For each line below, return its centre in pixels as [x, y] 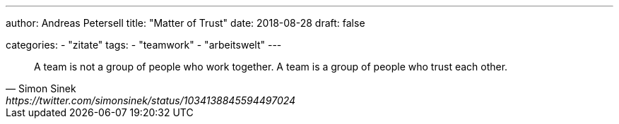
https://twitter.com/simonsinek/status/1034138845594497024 [151, 100]
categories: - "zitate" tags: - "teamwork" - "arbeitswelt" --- [144, 45]
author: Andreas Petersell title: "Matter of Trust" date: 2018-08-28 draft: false [185, 23]
